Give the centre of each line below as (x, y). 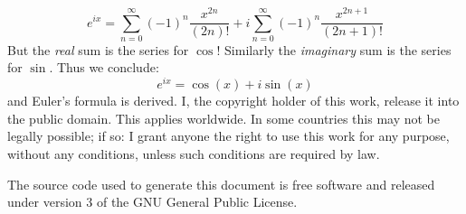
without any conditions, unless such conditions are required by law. (194, 153)
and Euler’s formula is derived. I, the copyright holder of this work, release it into (233, 101)
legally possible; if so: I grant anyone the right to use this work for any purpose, (228, 136)
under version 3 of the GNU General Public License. (152, 202)
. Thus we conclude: (104, 67)
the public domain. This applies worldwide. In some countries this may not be (224, 118)
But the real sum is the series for (98, 49)
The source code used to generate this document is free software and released (221, 184)
